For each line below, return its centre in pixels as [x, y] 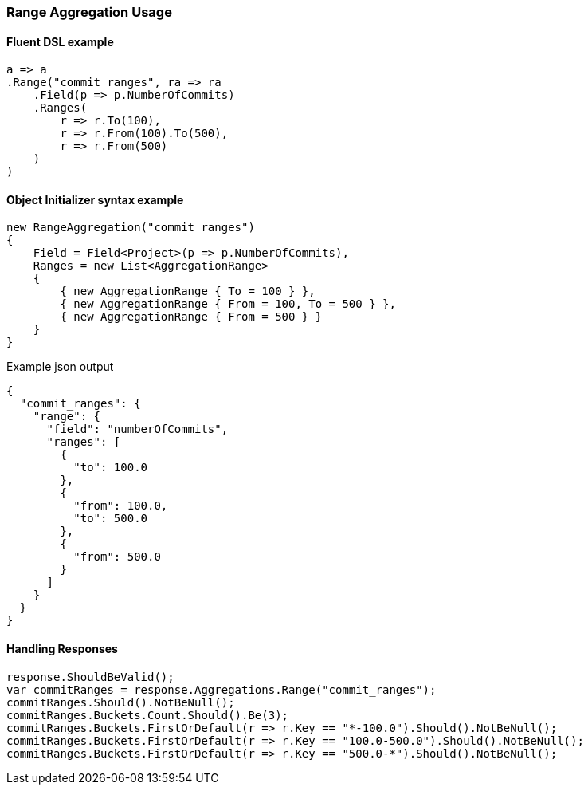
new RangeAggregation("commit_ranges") [131, 228]
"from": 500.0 [117, 557]
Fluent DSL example [60, 41]
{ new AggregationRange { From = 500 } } [191, 317]
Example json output [60, 367]
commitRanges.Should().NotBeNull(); [121, 702]
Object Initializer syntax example [95, 199]
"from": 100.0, [121, 506]
